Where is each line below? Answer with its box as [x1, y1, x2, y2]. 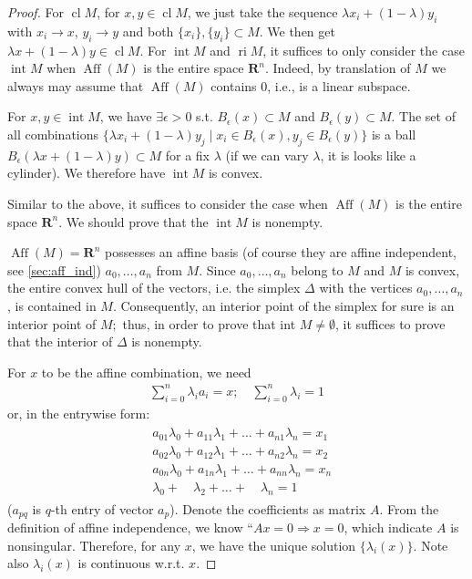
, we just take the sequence [187, 3, 338, 21]
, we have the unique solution [191, 535, 356, 554]
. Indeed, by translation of [264, 58, 411, 78]
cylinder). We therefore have [7, 163, 166, 182]
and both [122, 21, 174, 40]
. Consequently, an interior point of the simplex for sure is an [112, 295, 455, 315]
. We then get [259, 21, 335, 40]
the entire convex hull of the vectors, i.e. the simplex [7, 278, 301, 297]
